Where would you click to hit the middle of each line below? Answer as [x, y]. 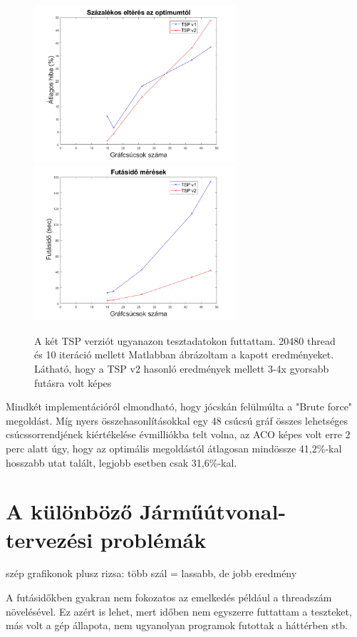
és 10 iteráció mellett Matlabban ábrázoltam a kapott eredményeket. [184, 354]
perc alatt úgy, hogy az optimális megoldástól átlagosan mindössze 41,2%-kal [174, 448]
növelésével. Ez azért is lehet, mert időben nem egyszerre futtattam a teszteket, [179, 611]
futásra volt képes [73, 382]
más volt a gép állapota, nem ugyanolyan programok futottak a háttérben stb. [177, 625]
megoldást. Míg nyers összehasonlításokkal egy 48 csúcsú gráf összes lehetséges [177, 420]
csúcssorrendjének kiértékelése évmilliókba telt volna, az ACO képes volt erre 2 [178, 434]
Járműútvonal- [213, 511]
